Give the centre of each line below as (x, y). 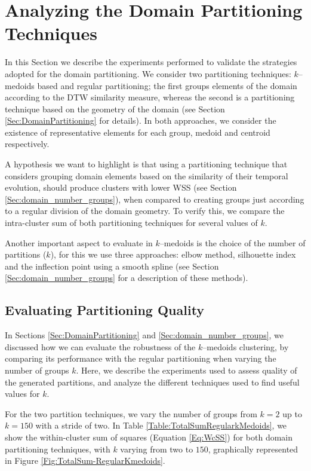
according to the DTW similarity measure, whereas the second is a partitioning (150, 97)
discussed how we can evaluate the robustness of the (100, 346)
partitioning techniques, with (58, 449)
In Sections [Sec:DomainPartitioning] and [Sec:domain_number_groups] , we (144, 335)
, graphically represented (253, 449)
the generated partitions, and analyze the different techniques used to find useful (152, 382)
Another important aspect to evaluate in (79, 242)
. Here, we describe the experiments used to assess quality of (187, 370)
